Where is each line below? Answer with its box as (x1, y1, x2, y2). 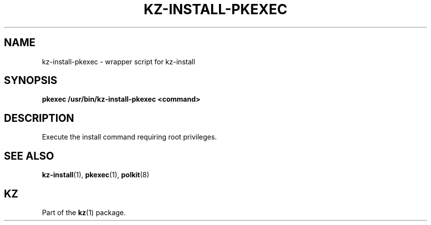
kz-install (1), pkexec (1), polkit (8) (42, 170, 150, 179)
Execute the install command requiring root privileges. (42, 133, 217, 141)
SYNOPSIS (4, 74, 58, 87)
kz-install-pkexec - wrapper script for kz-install (42, 57, 195, 66)
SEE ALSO (4, 149, 54, 162)
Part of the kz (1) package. (42, 208, 126, 217)
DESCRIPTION (4, 112, 74, 124)
